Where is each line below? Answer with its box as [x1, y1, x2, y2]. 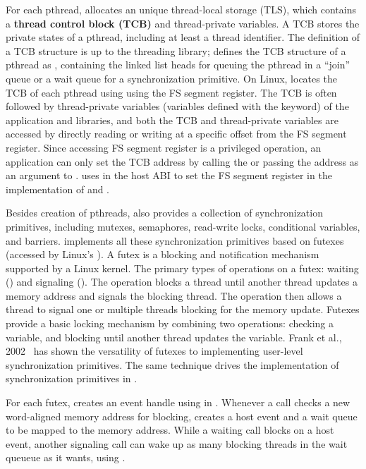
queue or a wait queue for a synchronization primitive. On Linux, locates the [6, 71, 337, 85]
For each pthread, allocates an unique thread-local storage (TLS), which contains [6, 2, 357, 16]
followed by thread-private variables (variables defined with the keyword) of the [6, 99, 349, 114]
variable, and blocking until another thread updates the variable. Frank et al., [6, 329, 342, 344]
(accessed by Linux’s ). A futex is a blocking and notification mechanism [6, 247, 319, 262]
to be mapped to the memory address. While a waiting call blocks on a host [6, 422, 334, 437]
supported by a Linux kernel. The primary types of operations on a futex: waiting [6, 260, 359, 275]
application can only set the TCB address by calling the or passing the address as [6, 154, 359, 169]
